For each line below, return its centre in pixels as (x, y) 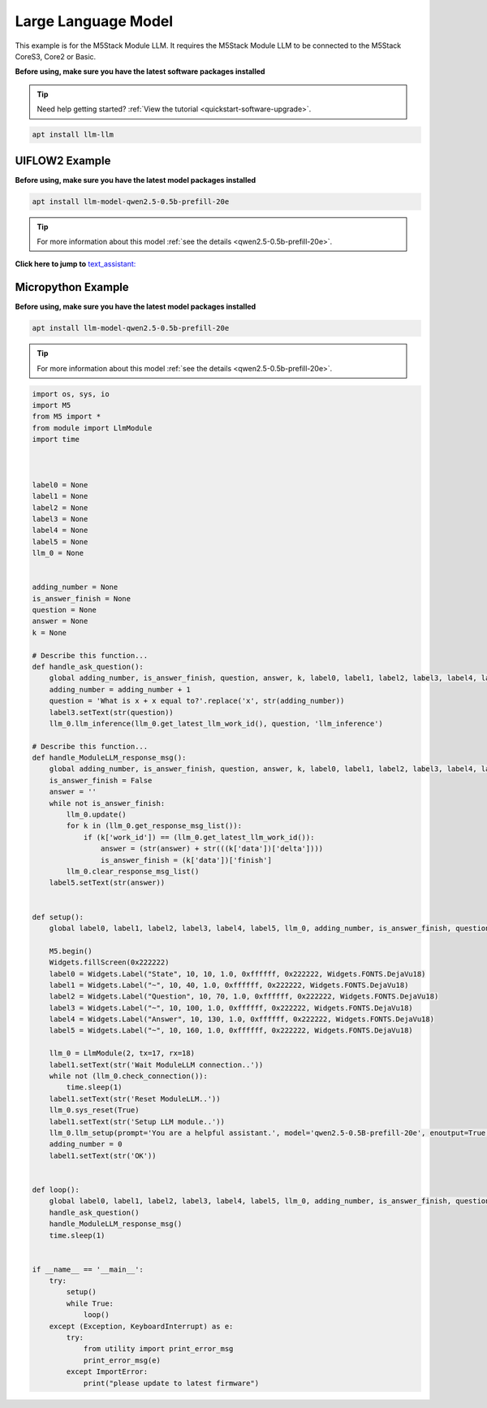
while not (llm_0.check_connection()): (129, 1076)
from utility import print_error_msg (158, 1349)
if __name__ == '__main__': (88, 1269)
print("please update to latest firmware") (171, 1383)
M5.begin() (71, 951)
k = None (50, 633)
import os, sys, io (71, 394)
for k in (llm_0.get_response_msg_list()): (154, 826)
